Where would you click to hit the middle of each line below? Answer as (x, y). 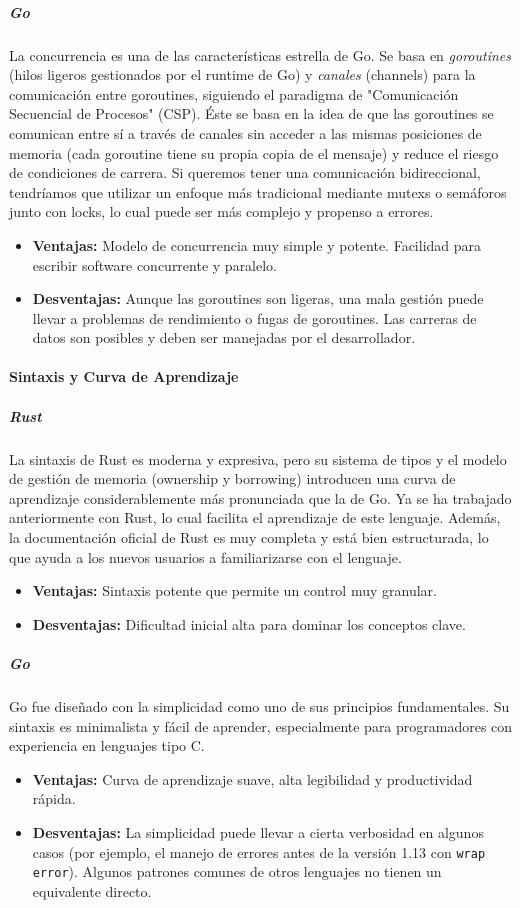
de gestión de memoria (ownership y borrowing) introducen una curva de (232, 478)
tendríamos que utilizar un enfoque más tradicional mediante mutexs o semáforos (258, 191)
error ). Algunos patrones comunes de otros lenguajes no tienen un (237, 871)
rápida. (54, 798)
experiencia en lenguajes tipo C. (107, 745)
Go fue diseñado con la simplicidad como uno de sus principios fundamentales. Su (259, 705)
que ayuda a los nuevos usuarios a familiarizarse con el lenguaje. (205, 556)
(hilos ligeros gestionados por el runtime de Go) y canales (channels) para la (242, 74)
